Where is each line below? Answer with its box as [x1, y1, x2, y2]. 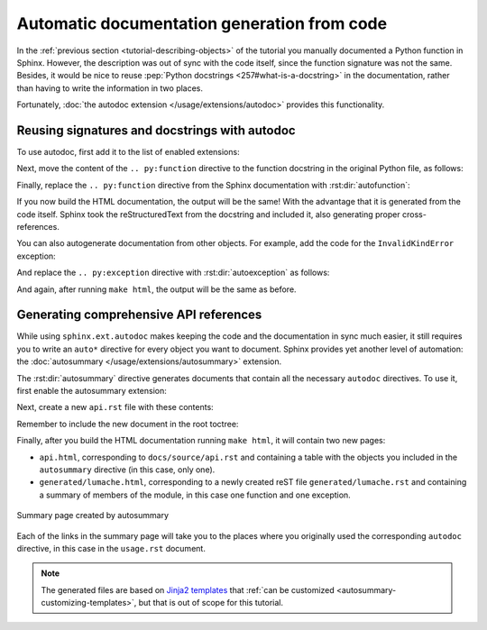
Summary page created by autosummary [16, 510, 170, 521]
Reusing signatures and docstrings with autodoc [16, 123, 297, 138]
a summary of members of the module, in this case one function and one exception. [39, 489, 351, 500]
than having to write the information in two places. [16, 82, 203, 94]
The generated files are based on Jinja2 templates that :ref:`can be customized [41, 584, 335, 595]
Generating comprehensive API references [16, 307, 262, 323]
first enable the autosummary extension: [16, 386, 167, 396]
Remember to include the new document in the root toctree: [16, 418, 239, 429]
